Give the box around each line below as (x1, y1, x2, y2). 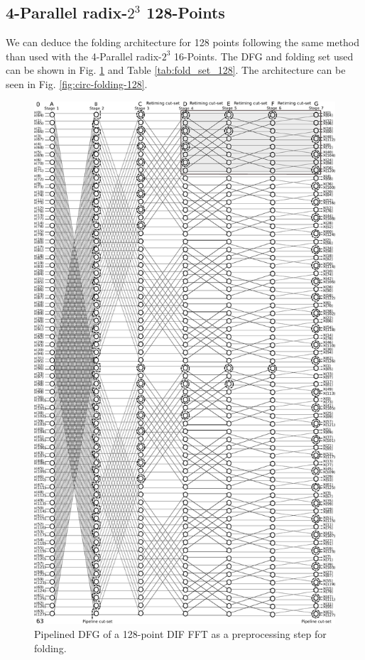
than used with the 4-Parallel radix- (6, 48, 162, 63)
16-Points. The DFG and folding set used (174, 48, 354, 63)
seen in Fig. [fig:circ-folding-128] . (6, 76, 148, 91)
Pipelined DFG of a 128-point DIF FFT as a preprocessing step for (34, 627, 327, 642)
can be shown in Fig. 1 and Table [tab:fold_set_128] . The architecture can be (6, 63, 346, 77)
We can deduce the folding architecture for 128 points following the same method (6, 35, 360, 50)
